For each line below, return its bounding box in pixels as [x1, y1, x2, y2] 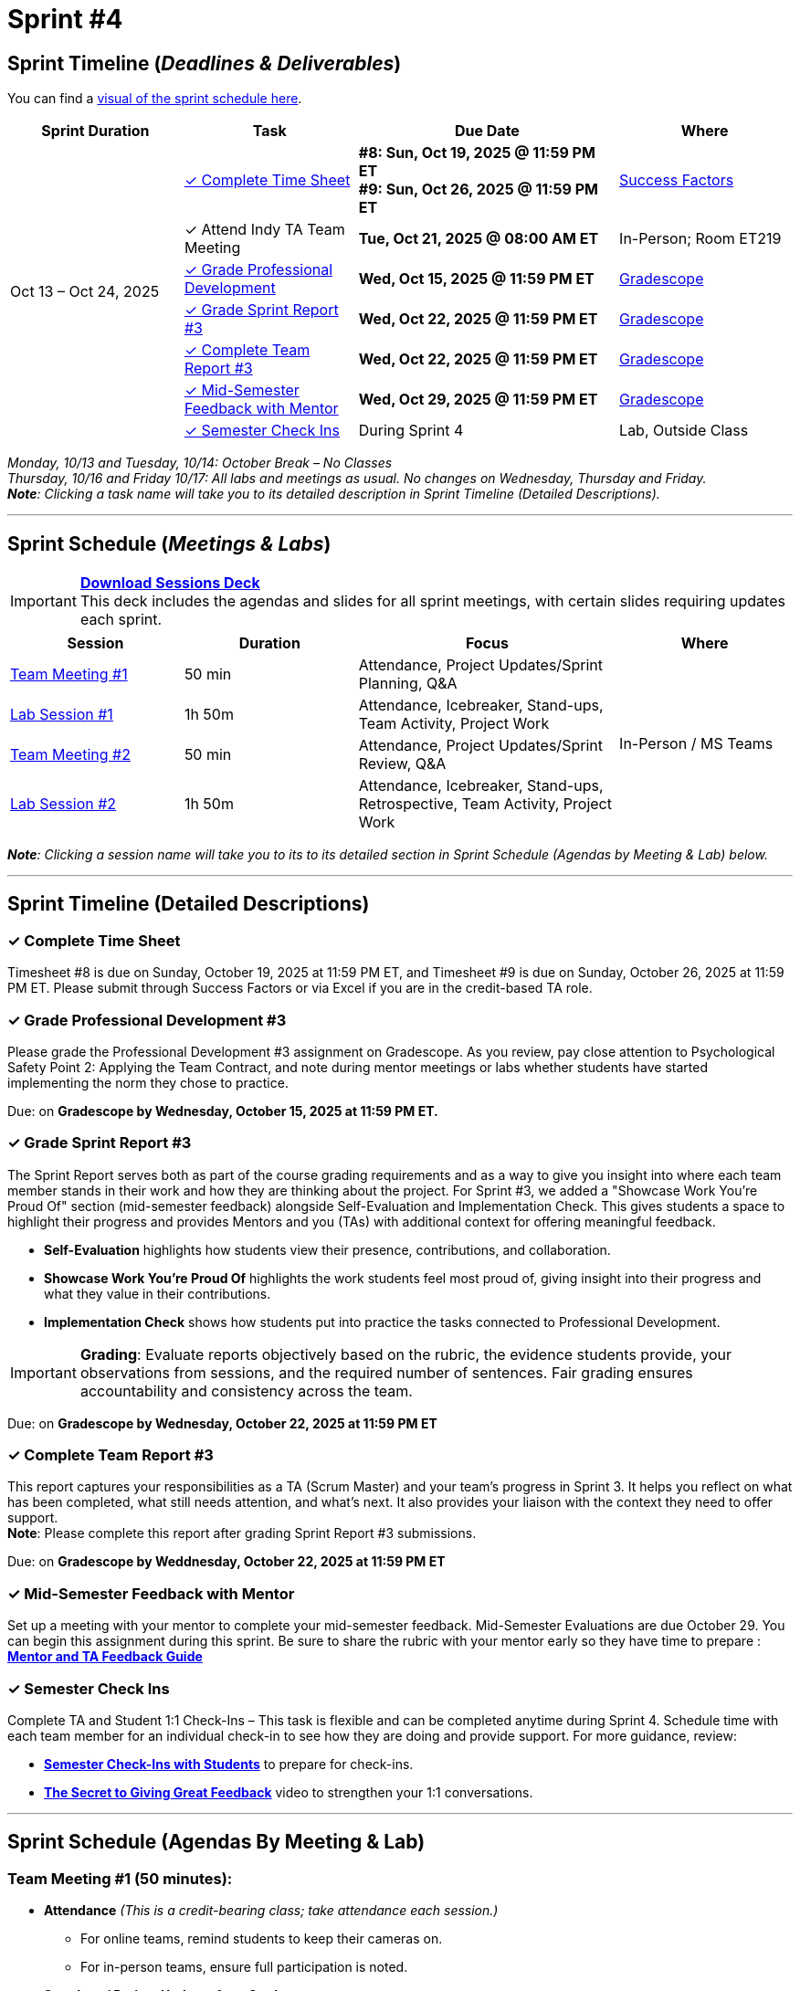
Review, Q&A [358, 754, 447, 774]
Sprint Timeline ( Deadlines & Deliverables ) [7, 51, 402, 75]
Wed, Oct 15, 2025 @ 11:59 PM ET [358, 269, 595, 289]
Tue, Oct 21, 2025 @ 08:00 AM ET [358, 229, 599, 248]
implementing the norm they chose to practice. [7, 1074, 289, 1090]
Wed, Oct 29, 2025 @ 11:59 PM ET [358, 390, 598, 409]
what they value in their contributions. [44, 1285, 271, 1301]
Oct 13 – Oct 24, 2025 [10, 282, 160, 301]
